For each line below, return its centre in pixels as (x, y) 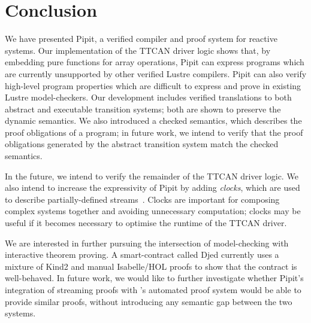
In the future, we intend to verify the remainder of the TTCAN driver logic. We (152, 176)
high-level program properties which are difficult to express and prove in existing (153, 85)
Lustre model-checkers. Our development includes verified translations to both (148, 97)
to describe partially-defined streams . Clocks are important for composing (142, 199)
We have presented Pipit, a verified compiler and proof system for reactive (141, 39)
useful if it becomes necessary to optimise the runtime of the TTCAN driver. (146, 223)
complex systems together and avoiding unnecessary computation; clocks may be (153, 211)
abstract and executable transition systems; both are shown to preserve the (143, 109)
